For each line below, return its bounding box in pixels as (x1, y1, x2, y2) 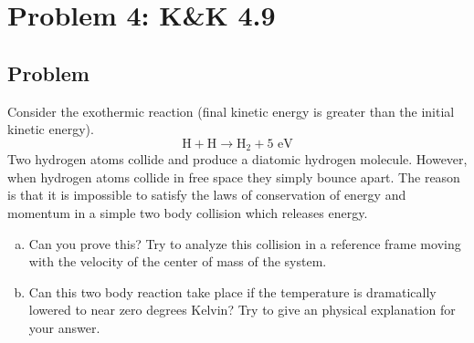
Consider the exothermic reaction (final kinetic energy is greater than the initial (7, 101, 455, 120)
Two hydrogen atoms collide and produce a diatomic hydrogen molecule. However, (7, 150, 468, 169)
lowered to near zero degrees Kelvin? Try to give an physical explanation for (28, 300, 456, 319)
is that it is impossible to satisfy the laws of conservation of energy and (7, 185, 406, 204)
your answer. (28, 317, 100, 337)
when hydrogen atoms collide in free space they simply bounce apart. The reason (7, 167, 460, 186)
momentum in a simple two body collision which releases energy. (7, 203, 368, 222)
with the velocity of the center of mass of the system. (28, 252, 327, 271)
